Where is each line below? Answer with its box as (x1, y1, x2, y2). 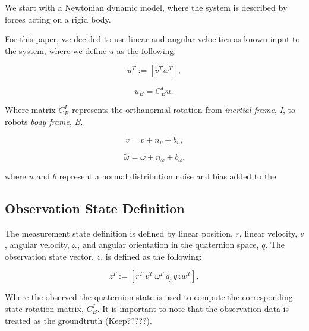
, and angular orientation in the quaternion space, (77, 238, 259, 251)
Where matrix (5, 103, 56, 116)
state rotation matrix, (5, 302, 84, 315)
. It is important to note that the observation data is (97, 302, 289, 315)
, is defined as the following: (100, 250, 202, 262)
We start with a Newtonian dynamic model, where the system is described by (5, 1, 288, 13)
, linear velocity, (239, 226, 298, 239)
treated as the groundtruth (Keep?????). (5, 314, 152, 326)
